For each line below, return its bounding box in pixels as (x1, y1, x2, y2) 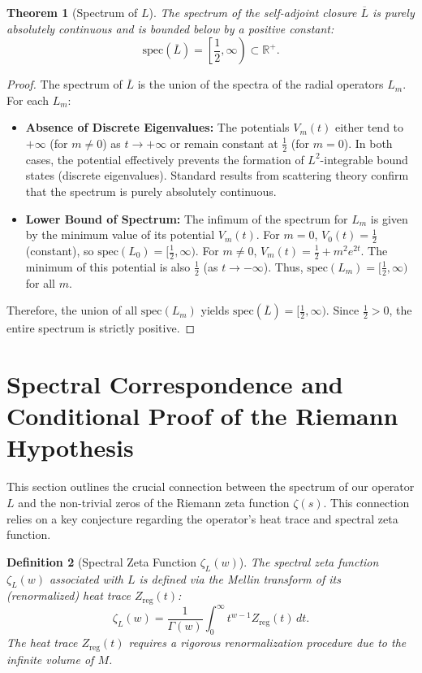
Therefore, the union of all (6, 302, 138, 319)
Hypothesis (6, 431, 134, 464)
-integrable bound (320, 150, 408, 167)
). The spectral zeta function (239, 553, 379, 570)
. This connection (323, 493, 410, 510)
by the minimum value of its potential (25, 226, 215, 243)
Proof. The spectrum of (6, 76, 123, 93)
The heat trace (6, 634, 78, 651)
